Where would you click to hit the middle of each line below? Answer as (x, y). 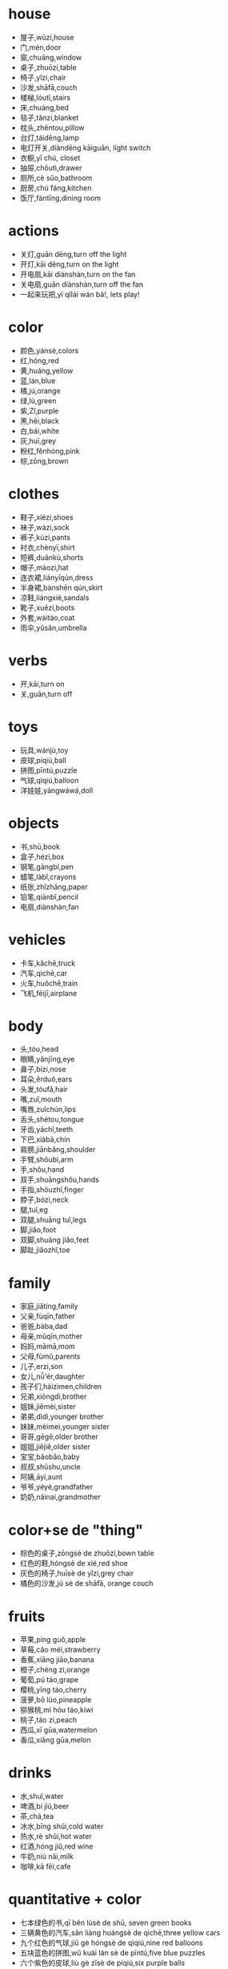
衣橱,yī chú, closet (50, 157)
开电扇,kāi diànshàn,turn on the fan (78, 274)
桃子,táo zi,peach (48, 1720)
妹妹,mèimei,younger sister (65, 1427)
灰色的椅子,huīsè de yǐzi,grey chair (77, 1573)
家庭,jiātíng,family (49, 1306)
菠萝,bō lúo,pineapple (56, 1700)
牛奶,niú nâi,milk (46, 1857)
